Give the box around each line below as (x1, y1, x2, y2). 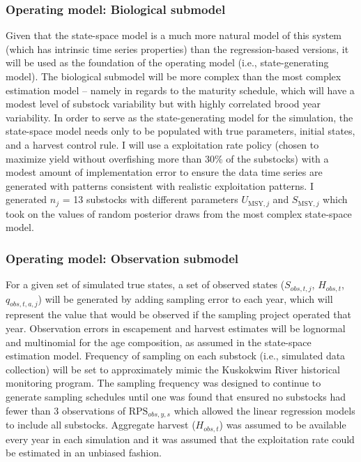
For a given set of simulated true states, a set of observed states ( (6, 277, 285, 292)
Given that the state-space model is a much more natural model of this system (6, 28, 342, 43)
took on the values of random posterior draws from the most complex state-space (6, 206, 352, 221)
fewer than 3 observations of (6, 403, 126, 417)
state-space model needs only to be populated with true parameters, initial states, (6, 124, 355, 138)
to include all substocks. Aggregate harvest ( (6, 417, 196, 432)
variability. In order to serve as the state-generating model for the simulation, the (6, 110, 353, 124)
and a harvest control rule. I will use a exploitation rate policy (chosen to (6, 137, 319, 151)
